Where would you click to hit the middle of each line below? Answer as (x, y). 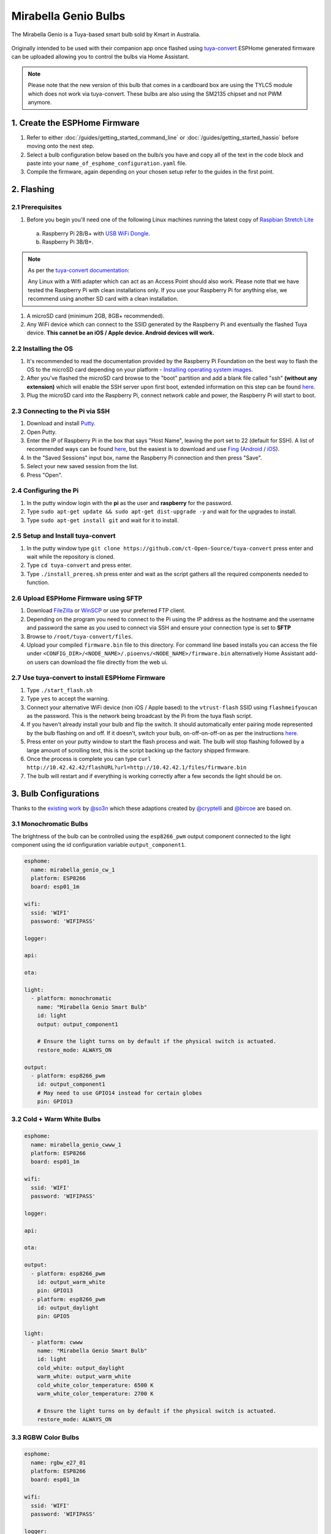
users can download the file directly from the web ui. (101, 662)
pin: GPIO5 (53, 1316)
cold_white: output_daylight (81, 1368)
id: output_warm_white (71, 1282)
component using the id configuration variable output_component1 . (99, 845)
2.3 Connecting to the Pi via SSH (61, 411)
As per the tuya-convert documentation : (79, 271)
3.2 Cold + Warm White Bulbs (56, 1119)
